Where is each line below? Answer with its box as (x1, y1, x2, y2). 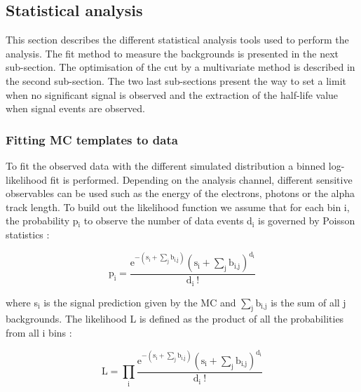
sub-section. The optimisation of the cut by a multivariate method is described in (6, 60, 355, 74)
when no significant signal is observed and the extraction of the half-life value (6, 87, 339, 102)
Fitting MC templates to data (6, 130, 178, 148)
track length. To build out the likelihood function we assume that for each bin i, (6, 199, 350, 214)
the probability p (6, 213, 79, 228)
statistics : (6, 227, 50, 241)
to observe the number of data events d (83, 213, 252, 228)
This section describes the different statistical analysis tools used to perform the (6, 32, 349, 47)
